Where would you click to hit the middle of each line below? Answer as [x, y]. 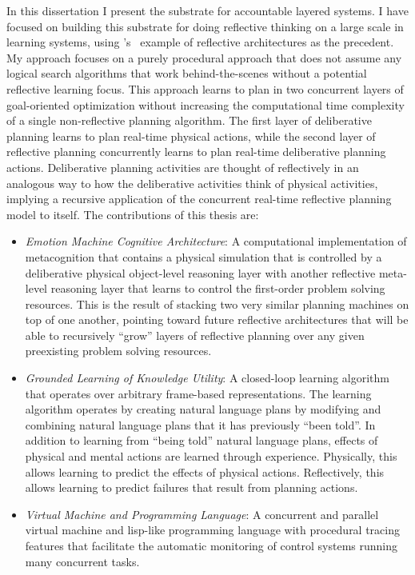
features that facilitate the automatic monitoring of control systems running [211, 545]
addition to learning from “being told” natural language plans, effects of [202, 440]
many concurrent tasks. [82, 561]
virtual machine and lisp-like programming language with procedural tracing [212, 530]
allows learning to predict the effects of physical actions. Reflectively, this [205, 471]
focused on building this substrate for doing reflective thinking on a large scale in [205, 26]
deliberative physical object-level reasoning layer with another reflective [200, 272]
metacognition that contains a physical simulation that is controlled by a [204, 256]
